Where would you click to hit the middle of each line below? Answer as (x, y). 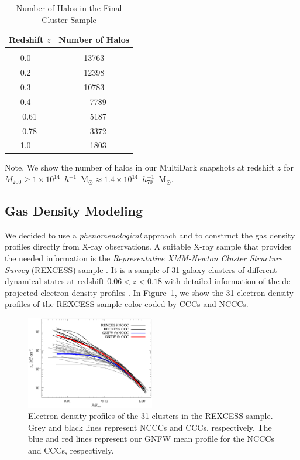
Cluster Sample (69, 19)
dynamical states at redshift (55, 281)
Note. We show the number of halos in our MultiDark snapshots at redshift (140, 167)
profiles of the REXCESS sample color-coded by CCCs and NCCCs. (127, 304)
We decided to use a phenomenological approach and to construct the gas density (150, 235)
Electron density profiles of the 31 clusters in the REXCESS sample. (151, 416)
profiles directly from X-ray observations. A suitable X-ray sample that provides (148, 246)
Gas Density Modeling (74, 211)
